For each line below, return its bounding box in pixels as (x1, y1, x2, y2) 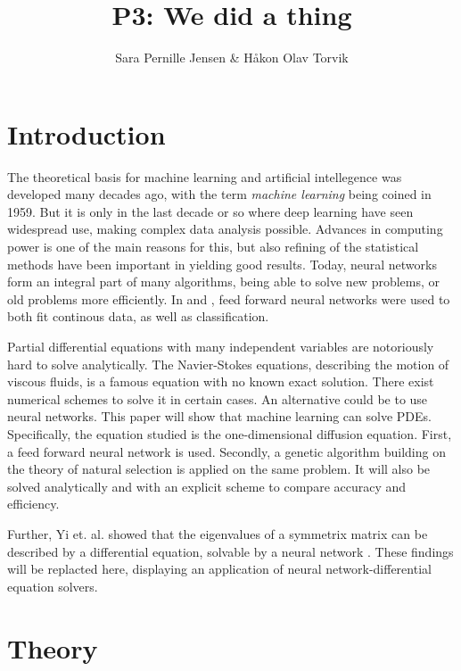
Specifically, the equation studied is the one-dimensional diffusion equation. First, (7, 424, 452, 443)
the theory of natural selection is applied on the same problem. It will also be (7, 460, 431, 478)
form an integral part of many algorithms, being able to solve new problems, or (7, 272, 440, 291)
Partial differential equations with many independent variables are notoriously (7, 337, 434, 355)
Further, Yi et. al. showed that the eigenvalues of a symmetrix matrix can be (7, 524, 428, 543)
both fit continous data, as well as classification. (7, 307, 269, 326)
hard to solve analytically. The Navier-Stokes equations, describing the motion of (7, 354, 449, 373)
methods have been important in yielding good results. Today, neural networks (7, 254, 437, 273)
